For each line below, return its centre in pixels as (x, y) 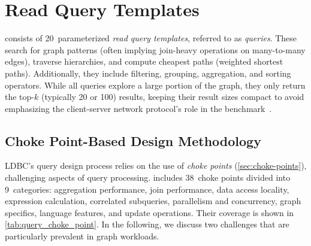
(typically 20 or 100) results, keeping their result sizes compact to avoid (173, 97)
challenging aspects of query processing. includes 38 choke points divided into (148, 177)
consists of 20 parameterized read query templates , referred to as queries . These (151, 38)
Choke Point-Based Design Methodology (133, 140)
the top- (19, 97)
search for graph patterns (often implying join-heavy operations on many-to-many (155, 49)
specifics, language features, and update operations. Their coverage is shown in (150, 212)
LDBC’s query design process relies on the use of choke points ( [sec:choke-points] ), (156, 165)
